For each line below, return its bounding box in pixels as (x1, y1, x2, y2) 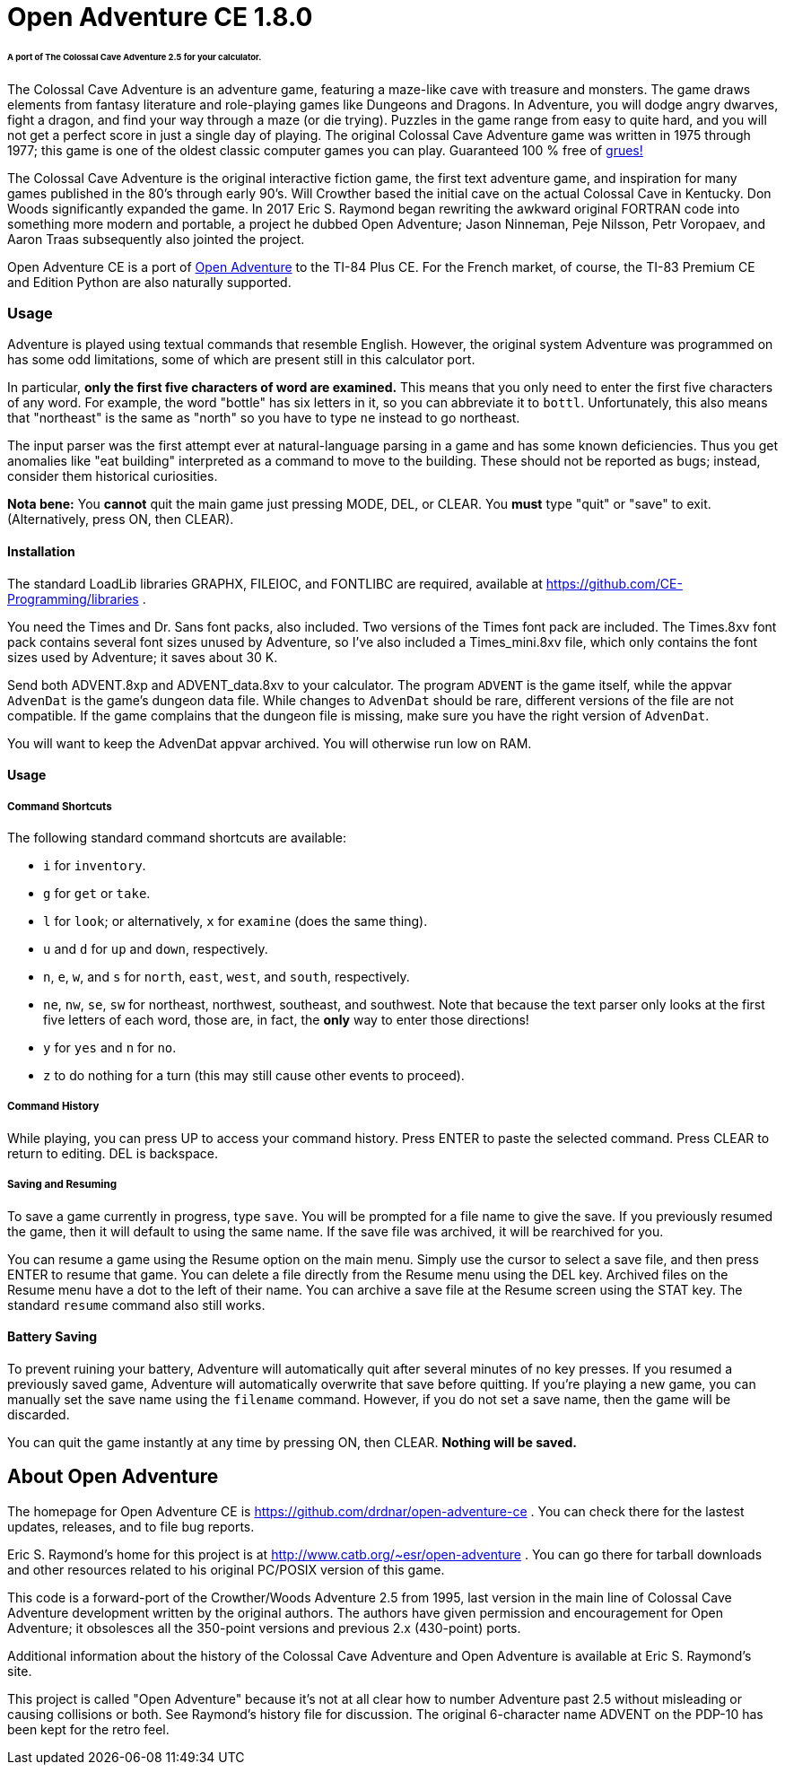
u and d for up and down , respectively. (43, 941, 268, 957)
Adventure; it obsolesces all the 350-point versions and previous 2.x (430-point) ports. (7, 1619, 521, 1636)
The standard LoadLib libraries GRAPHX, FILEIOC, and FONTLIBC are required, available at (7, 575, 543, 591)
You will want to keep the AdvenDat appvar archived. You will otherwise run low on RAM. (7, 735, 532, 751)
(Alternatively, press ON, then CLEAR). (7, 511, 234, 528)
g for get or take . (43, 886, 151, 902)
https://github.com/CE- (545, 575, 683, 591)
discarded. (7, 1406, 70, 1422)
